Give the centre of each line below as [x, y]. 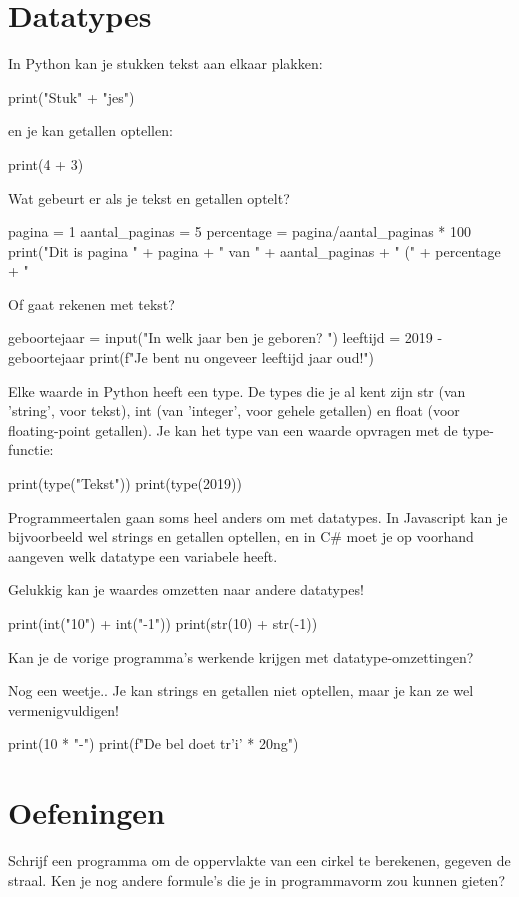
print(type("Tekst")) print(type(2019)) [125, 483]
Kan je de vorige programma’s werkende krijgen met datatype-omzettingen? [241, 656]
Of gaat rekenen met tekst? [91, 303]
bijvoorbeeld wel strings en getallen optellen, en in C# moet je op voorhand [241, 536]
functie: [31, 449]
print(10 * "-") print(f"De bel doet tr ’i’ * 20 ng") [153, 743]
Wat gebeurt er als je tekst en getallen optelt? [149, 197]
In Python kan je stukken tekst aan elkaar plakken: [165, 63]
